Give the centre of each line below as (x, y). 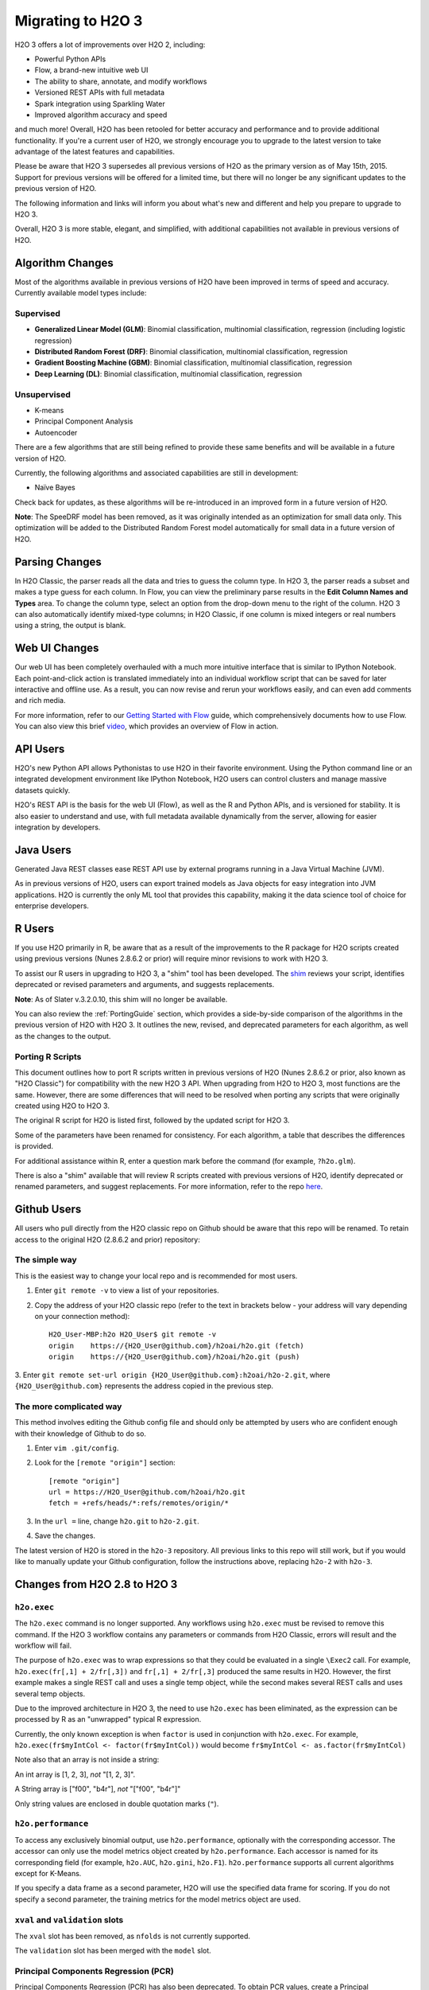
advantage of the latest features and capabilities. (95, 152)
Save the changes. (65, 1535)
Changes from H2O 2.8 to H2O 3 (96, 1584)
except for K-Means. (48, 1873)
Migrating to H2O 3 (79, 21)
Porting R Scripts (48, 1056)
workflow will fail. (43, 1645)
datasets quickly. (43, 790)
